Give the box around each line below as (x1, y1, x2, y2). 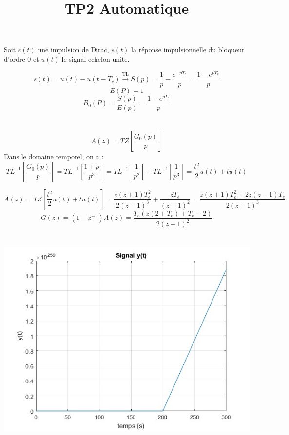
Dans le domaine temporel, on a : (4, 151, 104, 162)
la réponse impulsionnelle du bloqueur (131, 44, 245, 54)
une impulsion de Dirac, (38, 44, 109, 54)
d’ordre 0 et (4, 54, 39, 64)
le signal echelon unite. (61, 54, 130, 64)
